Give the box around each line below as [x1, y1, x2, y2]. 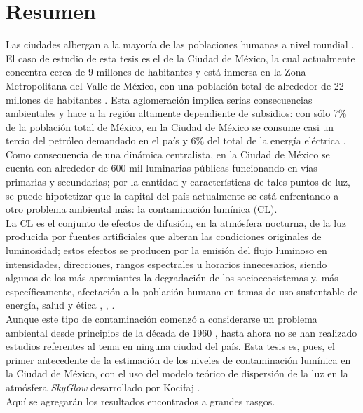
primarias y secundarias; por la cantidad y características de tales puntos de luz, [6, 174, 350, 189]
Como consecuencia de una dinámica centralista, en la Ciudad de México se [6, 146, 330, 161]
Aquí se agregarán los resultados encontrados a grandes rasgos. [6, 393, 275, 408]
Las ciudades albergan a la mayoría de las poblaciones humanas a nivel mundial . [6, 37, 355, 52]
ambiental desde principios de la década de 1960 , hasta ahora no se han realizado [6, 325, 357, 339]
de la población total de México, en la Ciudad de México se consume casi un [6, 119, 334, 134]
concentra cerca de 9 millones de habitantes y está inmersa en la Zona [6, 64, 306, 79]
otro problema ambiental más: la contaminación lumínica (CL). [6, 202, 278, 216]
